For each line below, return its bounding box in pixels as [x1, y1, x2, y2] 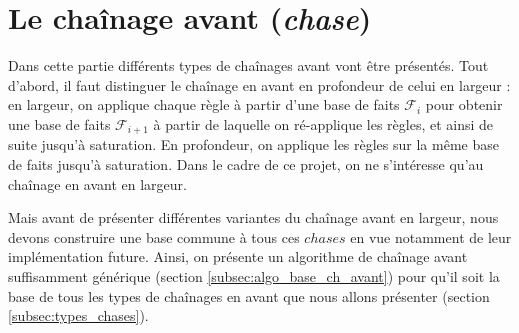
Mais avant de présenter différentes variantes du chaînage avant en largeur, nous [8, 207, 499, 228]
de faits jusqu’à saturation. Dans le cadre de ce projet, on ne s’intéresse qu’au [8, 153, 484, 174]
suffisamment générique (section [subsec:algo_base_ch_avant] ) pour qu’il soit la [8, 265, 500, 286]
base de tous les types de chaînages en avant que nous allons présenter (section [8, 285, 490, 306]
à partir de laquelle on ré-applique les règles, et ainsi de [153, 113, 494, 134]
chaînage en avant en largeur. [8, 173, 187, 194]
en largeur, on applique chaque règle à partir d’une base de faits [8, 94, 400, 115]
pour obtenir [425, 94, 503, 115]
